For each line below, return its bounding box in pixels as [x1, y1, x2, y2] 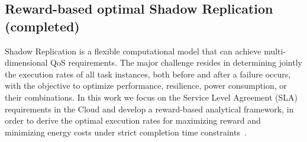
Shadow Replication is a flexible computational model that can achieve [5, 44, 261, 57]
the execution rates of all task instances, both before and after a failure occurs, [5, 67, 291, 80]
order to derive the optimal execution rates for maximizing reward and [5, 114, 261, 127]
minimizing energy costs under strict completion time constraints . [5, 125, 247, 138]
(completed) [5, 17, 80, 35]
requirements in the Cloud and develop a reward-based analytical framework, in [5, 102, 294, 115]
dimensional [5, 56, 48, 69]
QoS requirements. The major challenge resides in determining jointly [50, 56, 302, 69]
